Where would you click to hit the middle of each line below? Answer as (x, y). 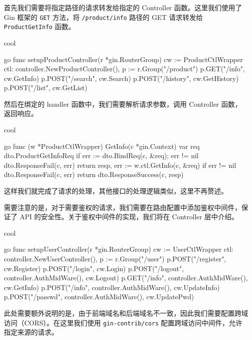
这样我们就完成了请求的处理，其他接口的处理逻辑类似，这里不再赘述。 (116, 191)
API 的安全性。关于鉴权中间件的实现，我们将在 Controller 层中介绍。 (129, 217)
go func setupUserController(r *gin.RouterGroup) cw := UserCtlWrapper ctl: (119, 249)
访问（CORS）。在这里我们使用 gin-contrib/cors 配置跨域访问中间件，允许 (123, 322)
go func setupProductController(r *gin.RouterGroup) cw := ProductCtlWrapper (124, 59)
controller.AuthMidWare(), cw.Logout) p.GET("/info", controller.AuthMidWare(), (126, 278)
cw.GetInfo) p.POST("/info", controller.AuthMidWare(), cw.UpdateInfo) (112, 287)
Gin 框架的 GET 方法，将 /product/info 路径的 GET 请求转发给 (103, 17)
